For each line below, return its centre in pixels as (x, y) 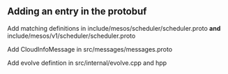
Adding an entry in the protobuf (77, 12)
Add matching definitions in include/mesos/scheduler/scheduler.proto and (114, 28)
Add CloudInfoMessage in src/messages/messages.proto (90, 49)
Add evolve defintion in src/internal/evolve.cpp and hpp (87, 63)
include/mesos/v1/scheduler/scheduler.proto (71, 36)
